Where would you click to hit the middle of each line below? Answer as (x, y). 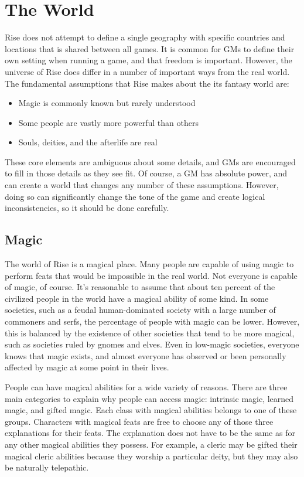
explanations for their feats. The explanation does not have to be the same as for (150, 433)
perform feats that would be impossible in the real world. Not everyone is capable (151, 275)
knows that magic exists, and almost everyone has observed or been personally (146, 355)
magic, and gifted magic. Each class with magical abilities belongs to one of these (151, 410)
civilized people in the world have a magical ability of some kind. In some (137, 298)
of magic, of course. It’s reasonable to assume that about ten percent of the (140, 287)
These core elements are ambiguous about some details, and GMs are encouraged (150, 161)
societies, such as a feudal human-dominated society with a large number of (140, 310)
